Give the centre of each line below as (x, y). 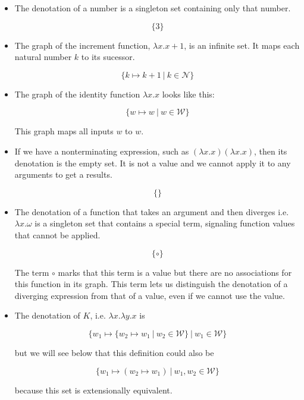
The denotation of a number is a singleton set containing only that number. (153, 8)
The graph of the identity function (77, 94)
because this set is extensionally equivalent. (93, 390)
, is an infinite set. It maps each (242, 45)
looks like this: (188, 94)
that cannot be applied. (57, 234)
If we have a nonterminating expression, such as (102, 151)
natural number (43, 57)
